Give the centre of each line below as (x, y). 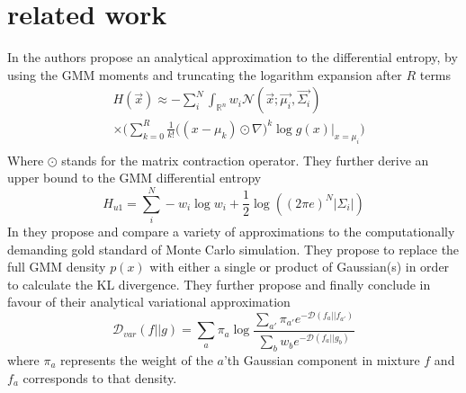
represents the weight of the (137, 359)
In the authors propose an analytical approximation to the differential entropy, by (233, 57)
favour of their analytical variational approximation (149, 302)
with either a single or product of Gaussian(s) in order (300, 267)
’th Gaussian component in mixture (322, 359)
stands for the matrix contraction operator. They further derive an (245, 160)
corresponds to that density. (100, 377)
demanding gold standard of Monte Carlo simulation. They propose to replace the (233, 249)
